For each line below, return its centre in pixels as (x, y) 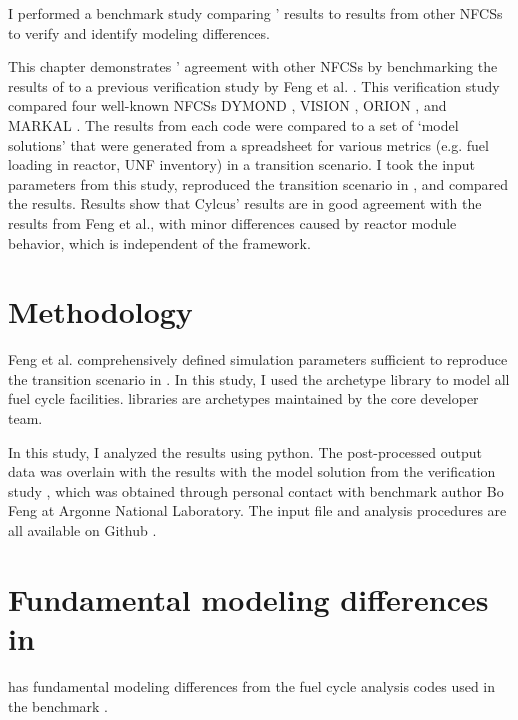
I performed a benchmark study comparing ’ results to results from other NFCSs (255, 13)
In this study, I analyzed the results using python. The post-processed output (245, 451)
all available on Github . (82, 530)
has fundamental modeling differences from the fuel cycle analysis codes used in (252, 685)
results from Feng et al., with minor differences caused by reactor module (232, 222)
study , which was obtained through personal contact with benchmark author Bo (256, 490)
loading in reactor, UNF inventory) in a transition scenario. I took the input (241, 164)
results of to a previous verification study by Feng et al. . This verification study (254, 85)
